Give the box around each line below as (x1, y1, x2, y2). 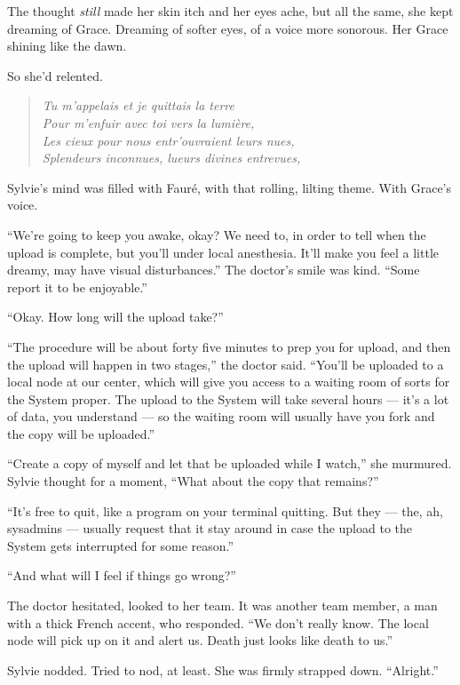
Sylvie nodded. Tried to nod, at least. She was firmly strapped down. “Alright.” (7, 660, 439, 679)
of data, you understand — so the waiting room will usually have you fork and (7, 407, 435, 426)
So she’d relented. (7, 66, 103, 84)
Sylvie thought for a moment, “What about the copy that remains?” (7, 472, 379, 490)
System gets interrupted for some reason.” (7, 536, 234, 554)
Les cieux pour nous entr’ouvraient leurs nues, (42, 131, 295, 149)
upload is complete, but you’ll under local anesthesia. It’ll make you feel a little (7, 243, 439, 261)
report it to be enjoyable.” (7, 277, 147, 296)
